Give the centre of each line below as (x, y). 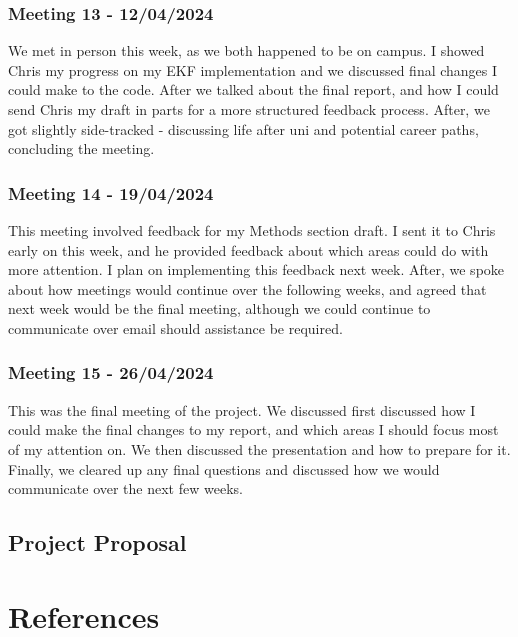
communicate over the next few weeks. (125, 488)
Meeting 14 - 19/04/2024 (111, 192)
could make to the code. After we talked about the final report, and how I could (253, 89)
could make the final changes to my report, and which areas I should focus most (253, 429)
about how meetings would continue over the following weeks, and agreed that (247, 288)
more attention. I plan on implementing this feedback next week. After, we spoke (256, 269)
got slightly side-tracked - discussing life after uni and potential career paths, (243, 128)
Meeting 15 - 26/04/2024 (111, 372)
